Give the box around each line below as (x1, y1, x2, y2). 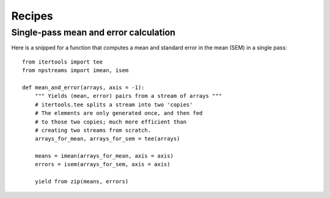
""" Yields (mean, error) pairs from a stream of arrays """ (34, 92, 222, 100)
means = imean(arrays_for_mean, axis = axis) (34, 153, 174, 159)
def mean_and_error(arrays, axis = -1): (22, 84, 145, 91)
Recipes (11, 9, 53, 23)
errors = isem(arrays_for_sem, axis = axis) (34, 161, 170, 168)
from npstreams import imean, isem (22, 67, 129, 74)
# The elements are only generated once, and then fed (34, 110, 203, 117)
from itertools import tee (22, 58, 103, 65)
